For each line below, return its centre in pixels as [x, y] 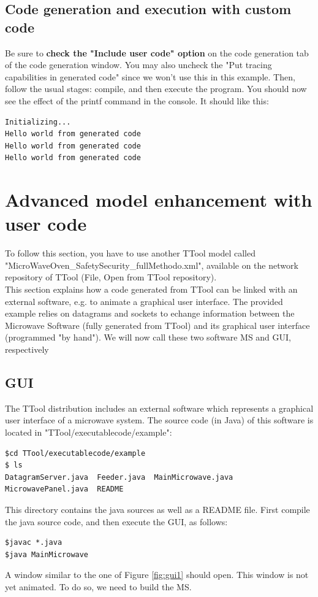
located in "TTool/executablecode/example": [89, 432]
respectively [27, 349]
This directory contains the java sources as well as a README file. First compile [157, 509]
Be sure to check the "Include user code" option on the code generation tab [157, 52]
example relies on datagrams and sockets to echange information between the [150, 313]
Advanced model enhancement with [159, 200]
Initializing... [38, 122]
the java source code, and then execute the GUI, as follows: [116, 521]
